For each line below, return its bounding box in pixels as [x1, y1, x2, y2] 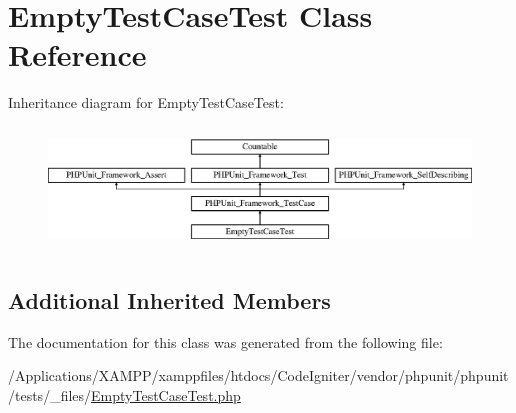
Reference [8, 34, 147, 75]
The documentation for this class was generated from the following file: [8, 331, 443, 352]
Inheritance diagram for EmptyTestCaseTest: [8, 92, 284, 113]
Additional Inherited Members [8, 284, 331, 315]
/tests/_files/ [8, 384, 92, 405]
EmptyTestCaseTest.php [91, 384, 241, 405]
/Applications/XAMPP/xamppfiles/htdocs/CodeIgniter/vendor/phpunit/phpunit [8, 365, 509, 386]
